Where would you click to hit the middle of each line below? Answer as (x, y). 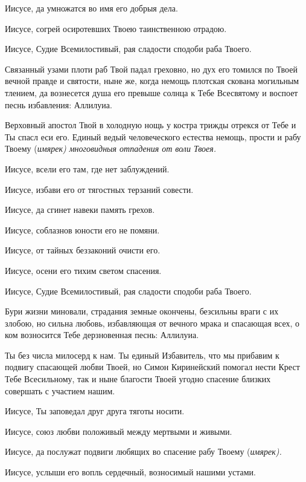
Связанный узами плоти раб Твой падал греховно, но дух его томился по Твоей (151, 69)
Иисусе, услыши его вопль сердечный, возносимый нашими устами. (130, 472)
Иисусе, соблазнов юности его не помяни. (82, 230)
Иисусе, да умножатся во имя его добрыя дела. (91, 8)
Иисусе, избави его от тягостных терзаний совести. (99, 189)
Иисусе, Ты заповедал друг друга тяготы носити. (95, 411)
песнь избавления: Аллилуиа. (59, 104)
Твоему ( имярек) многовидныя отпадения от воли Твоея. (111, 148)
